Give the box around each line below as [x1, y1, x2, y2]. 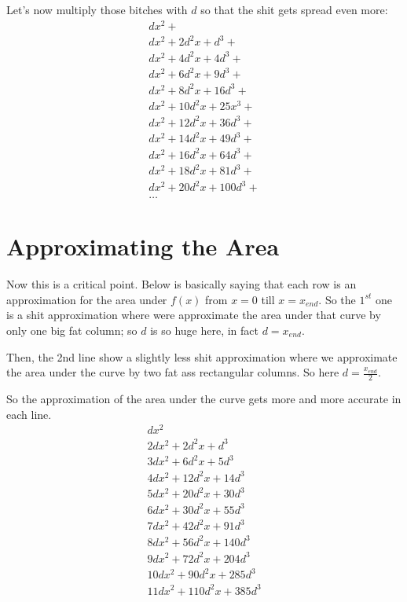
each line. [6, 406, 52, 422]
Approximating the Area [6, 230, 280, 262]
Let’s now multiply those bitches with [6, 2, 188, 17]
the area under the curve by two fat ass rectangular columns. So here [6, 364, 339, 380]
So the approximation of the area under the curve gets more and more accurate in [6, 390, 401, 406]
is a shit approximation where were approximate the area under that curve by [6, 307, 381, 323]
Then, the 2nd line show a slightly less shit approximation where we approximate [6, 348, 398, 365]
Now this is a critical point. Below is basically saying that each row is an [6, 276, 357, 292]
